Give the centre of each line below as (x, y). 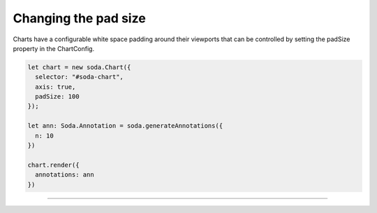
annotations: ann (65, 175)
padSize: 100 (57, 97)
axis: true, (56, 87)
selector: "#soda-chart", (79, 77)
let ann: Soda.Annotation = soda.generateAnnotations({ (125, 126)
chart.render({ (53, 165)
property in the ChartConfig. (53, 48)
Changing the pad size (79, 18)
